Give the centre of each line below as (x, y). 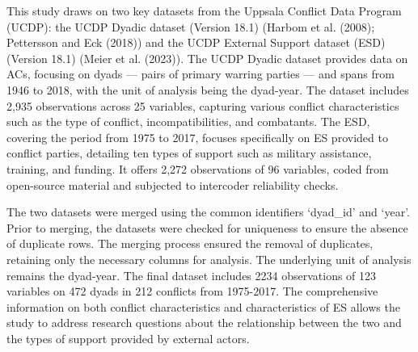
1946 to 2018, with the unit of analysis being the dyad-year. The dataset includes (208, 89)
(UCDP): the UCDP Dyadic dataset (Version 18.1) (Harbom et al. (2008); (191, 26)
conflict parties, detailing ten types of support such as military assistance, (189, 153)
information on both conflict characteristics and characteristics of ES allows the (203, 306)
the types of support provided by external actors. (128, 338)
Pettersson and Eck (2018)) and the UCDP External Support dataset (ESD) (196, 42)
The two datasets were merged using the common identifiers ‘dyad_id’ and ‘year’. (208, 212)
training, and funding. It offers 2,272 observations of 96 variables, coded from (198, 168)
